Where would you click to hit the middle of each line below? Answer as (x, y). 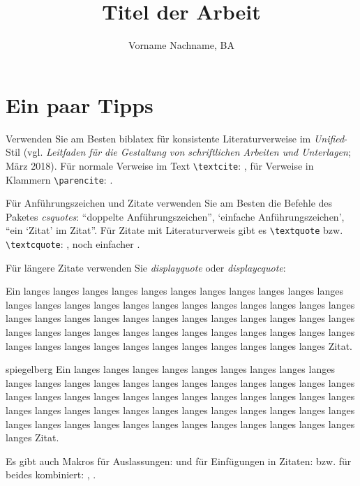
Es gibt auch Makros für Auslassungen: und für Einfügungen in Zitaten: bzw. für (179, 461)
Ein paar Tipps (80, 104)
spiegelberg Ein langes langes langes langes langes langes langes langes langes (170, 369)
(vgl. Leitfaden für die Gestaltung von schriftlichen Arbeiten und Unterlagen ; (187, 152)
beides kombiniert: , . (51, 474)
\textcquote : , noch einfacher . (73, 244)
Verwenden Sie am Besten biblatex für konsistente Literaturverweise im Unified (175, 138)
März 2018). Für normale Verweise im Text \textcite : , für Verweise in (160, 165)
